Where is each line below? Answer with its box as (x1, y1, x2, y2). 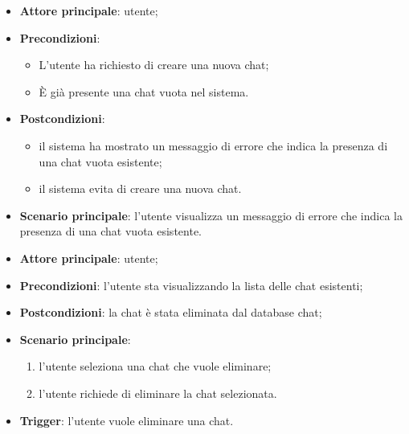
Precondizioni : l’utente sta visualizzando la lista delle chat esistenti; (19, 276, 363, 293)
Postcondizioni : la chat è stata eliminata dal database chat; (19, 304, 322, 321)
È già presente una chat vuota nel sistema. (39, 83, 249, 100)
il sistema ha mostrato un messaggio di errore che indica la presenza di (39, 137, 388, 154)
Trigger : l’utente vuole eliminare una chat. (19, 411, 234, 428)
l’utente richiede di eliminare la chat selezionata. (39, 384, 277, 401)
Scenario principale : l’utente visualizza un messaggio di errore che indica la (19, 207, 403, 223)
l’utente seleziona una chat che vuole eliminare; (39, 358, 272, 375)
